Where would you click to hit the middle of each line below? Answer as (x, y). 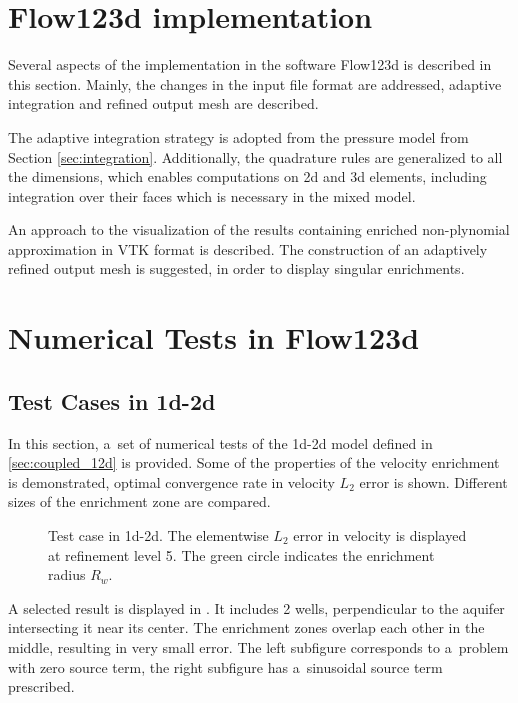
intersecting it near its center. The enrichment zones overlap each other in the (246, 627)
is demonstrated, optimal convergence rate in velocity (171, 481)
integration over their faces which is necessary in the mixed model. (212, 195)
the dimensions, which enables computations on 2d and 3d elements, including (247, 176)
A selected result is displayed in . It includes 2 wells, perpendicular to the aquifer (256, 607)
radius (67, 574)
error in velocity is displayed (380, 535)
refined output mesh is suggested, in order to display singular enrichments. (236, 268)
